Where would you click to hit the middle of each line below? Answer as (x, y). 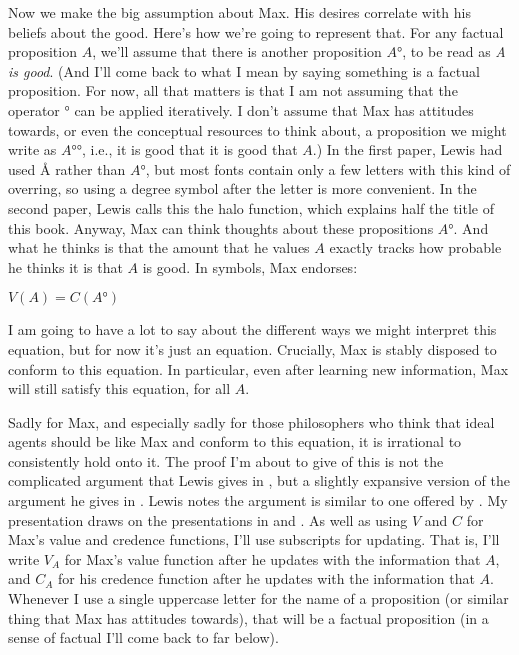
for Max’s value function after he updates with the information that (272, 558)
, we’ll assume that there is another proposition (237, 51)
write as (32, 149)
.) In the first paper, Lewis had (407, 149)
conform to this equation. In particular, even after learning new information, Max (258, 368)
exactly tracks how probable (415, 247)
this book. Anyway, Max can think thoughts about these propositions (221, 227)
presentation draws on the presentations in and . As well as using (208, 519)
